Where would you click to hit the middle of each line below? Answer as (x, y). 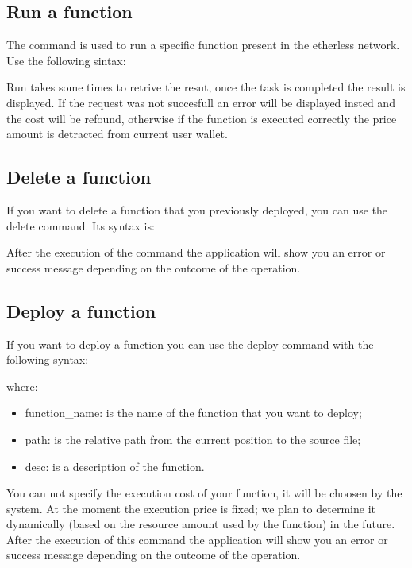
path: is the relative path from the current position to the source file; (193, 439)
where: (22, 386)
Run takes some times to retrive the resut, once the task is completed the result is (206, 87)
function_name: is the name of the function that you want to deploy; (193, 413)
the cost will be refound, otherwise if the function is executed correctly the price (202, 118)
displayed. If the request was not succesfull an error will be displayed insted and (201, 102)
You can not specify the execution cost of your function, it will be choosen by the (204, 493)
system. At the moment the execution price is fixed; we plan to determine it (191, 508)
